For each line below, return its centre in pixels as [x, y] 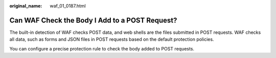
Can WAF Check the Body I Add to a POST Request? [93, 20]
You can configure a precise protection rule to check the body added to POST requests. [102, 48]
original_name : [26, 6]
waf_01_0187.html [68, 6]
